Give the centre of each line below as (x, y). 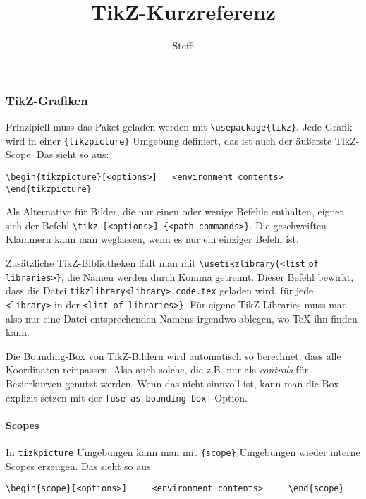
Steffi (183, 46)
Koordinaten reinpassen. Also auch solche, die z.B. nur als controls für (157, 369)
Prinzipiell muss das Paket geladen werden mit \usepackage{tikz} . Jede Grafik (179, 127)
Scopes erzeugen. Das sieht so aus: (80, 465)
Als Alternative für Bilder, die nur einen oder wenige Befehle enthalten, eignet (175, 211)
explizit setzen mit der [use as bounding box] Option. (127, 397)
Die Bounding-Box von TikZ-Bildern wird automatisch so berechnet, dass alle (173, 355)
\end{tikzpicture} (49, 189)
